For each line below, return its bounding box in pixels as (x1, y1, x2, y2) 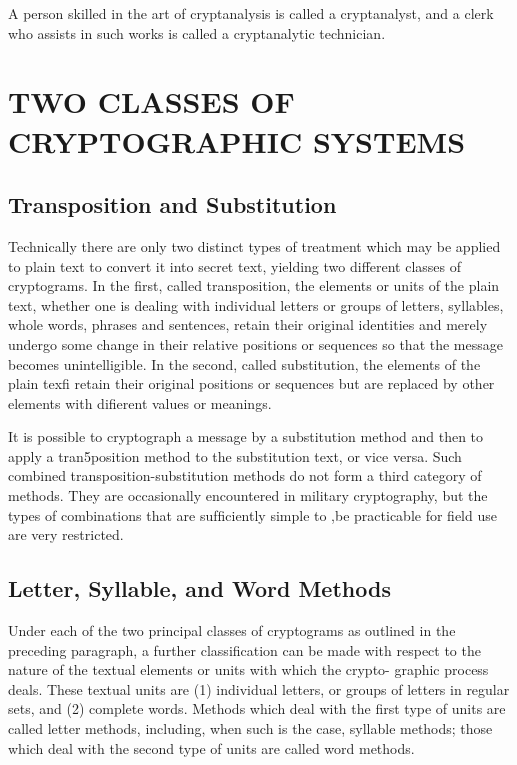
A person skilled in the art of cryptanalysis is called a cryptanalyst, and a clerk (8, 3, 494, 23)
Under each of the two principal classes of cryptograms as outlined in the (8, 620, 456, 641)
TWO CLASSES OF (8, 81, 295, 122)
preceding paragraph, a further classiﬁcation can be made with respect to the (8, 639, 481, 660)
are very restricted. (8, 524, 124, 545)
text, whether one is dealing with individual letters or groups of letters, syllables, (8, 294, 504, 315)
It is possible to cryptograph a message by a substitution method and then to (8, 426, 484, 447)
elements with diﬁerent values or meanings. (8, 392, 272, 413)
